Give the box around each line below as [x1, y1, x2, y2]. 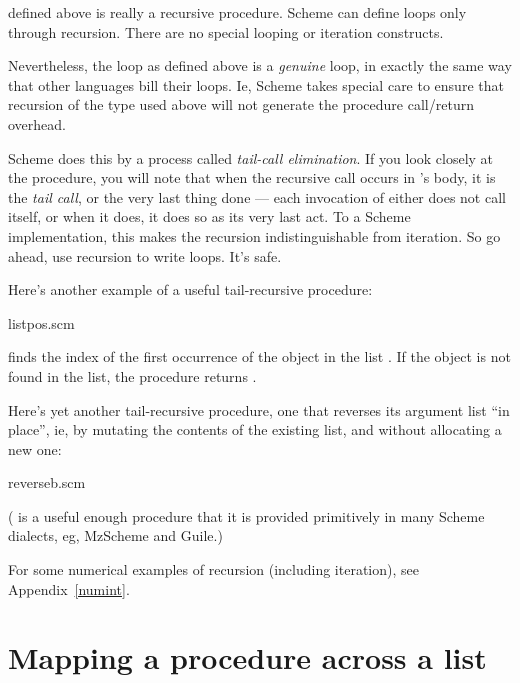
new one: [8, 438, 62, 459]
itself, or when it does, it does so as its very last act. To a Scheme [8, 206, 411, 227]
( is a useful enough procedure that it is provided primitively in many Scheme [8, 505, 485, 526]
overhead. [8, 113, 66, 134]
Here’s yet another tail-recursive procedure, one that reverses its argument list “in [8, 399, 510, 420]
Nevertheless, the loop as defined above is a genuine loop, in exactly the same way [8, 55, 512, 76]
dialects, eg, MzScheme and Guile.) [8, 525, 223, 546]
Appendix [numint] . [8, 578, 130, 599]
